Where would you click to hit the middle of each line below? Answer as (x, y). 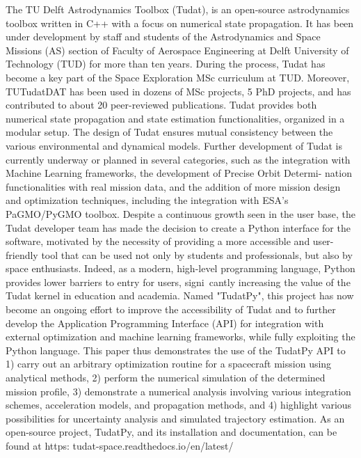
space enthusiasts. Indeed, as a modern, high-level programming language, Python (180, 268)
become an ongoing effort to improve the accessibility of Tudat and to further (171, 309)
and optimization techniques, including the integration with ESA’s (147, 200)
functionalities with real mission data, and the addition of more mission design (173, 186)
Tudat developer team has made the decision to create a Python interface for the (178, 227)
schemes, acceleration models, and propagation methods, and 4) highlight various (179, 405)
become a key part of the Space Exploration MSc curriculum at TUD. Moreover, (178, 77)
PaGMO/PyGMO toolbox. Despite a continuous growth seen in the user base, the (180, 213)
